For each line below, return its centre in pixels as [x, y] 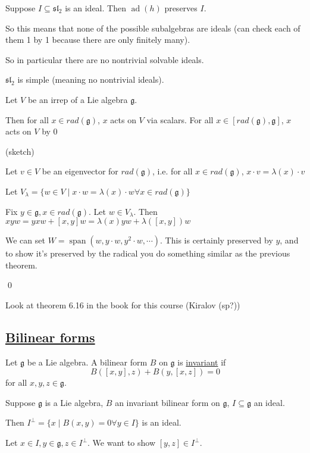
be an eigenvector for [80, 171]
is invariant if [202, 362]
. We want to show [122, 443]
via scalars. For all [180, 119]
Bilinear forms [50, 337]
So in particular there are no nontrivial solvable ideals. [105, 59]
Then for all [27, 119]
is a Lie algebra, [74, 402]
